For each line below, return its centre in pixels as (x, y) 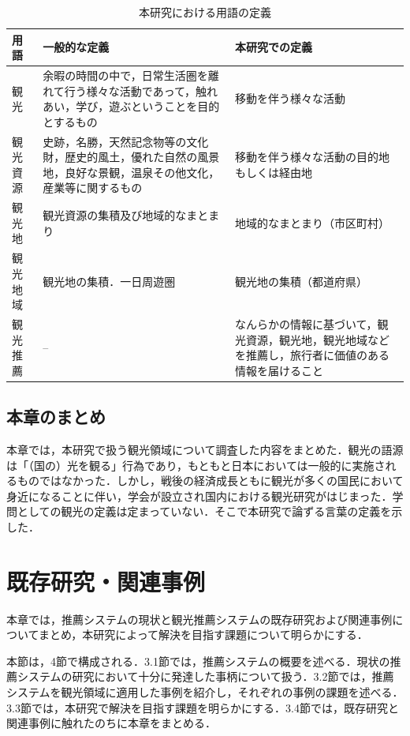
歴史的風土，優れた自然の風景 (142, 157)
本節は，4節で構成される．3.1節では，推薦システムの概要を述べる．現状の (198, 661)
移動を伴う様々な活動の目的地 (312, 157)
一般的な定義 (76, 47)
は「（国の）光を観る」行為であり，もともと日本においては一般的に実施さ (196, 465)
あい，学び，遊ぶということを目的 (131, 106)
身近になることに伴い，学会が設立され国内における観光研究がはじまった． (199, 496)
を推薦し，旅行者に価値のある (312, 355)
